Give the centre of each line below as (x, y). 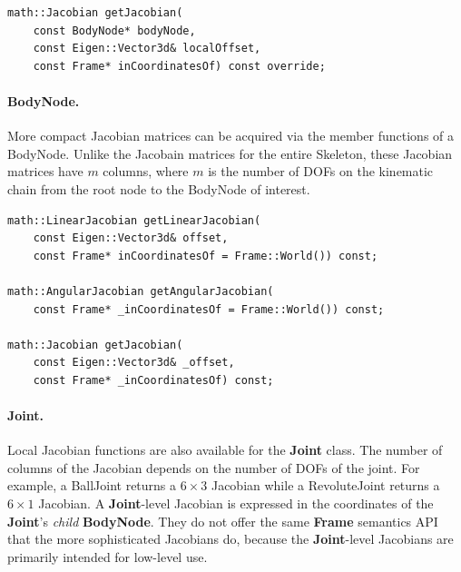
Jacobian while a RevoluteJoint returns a (325, 485)
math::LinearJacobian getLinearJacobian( (134, 220)
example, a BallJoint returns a (92, 485)
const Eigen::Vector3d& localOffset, (147, 49)
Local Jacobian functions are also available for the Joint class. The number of (225, 450)
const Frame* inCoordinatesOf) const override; (179, 66)
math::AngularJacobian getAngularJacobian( (141, 291)
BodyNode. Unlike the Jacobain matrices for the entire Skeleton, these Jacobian (230, 153)
